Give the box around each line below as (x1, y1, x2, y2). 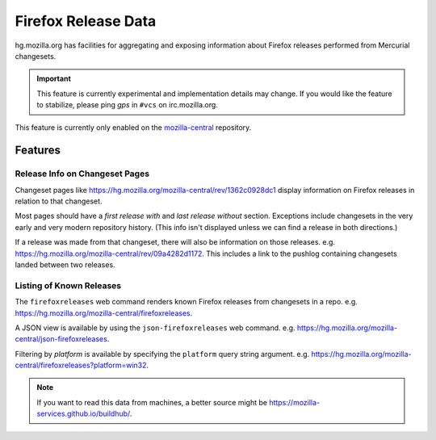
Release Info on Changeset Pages (15, 168, 149, 179)
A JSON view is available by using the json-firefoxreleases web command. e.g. (15, 323, 296, 333)
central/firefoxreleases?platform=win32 (15, 360, 147, 371)
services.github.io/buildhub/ (36, 409, 131, 419)
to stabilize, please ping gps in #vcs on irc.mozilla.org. (36, 100, 218, 110)
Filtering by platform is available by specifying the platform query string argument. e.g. (15, 349, 310, 358)
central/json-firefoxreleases (15, 334, 108, 344)
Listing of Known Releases (15, 279, 122, 291)
